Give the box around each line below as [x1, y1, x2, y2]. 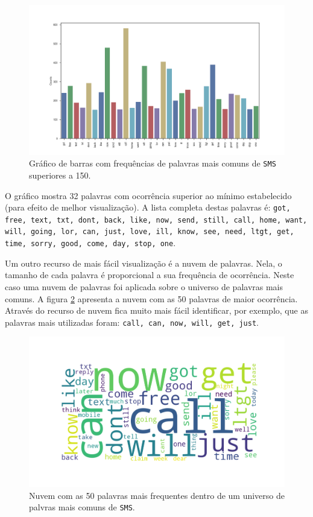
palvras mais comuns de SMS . [29, 501, 135, 513]
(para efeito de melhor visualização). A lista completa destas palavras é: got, [5, 201, 291, 214]
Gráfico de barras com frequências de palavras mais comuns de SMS [29, 157, 276, 170]
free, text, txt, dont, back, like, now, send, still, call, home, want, [5, 215, 308, 224]
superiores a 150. [29, 168, 91, 181]
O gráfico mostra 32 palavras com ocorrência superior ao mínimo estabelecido [5, 189, 292, 201]
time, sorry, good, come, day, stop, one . [5, 236, 176, 249]
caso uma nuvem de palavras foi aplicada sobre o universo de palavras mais [5, 280, 283, 293]
